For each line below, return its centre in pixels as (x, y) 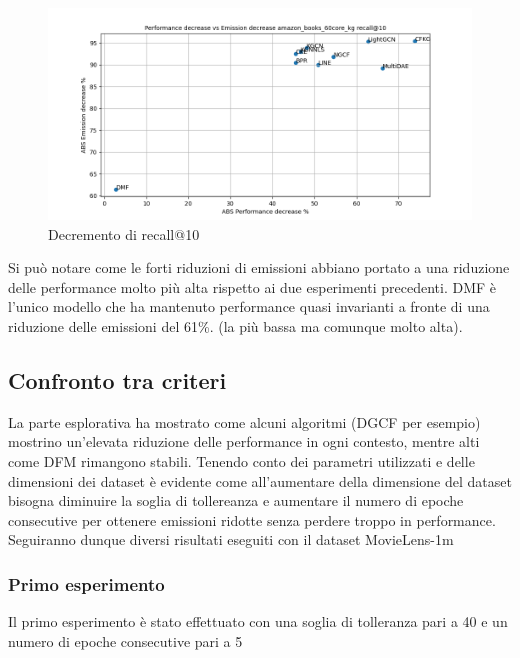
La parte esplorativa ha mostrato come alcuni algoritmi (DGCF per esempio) (244, 421)
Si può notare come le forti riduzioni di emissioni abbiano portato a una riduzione (259, 267)
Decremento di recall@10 (124, 233)
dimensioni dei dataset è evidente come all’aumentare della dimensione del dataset (260, 480)
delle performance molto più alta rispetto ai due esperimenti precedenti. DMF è (252, 286)
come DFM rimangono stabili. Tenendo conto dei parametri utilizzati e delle (241, 460)
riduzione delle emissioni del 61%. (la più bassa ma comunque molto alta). (235, 325)
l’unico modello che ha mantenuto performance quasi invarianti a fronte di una (249, 306)
